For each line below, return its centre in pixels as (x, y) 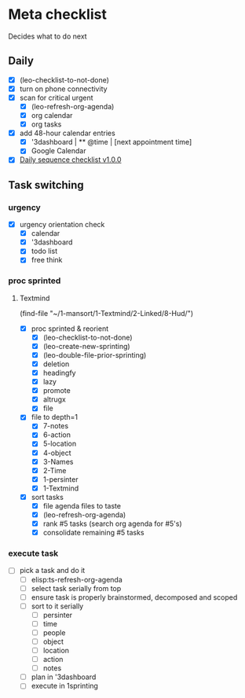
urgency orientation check (62, 225)
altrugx (55, 399)
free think (47, 260)
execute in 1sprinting (64, 686)
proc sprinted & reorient (70, 329)
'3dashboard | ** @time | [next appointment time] (112, 142)
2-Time (55, 470)
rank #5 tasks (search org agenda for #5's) (112, 523)
